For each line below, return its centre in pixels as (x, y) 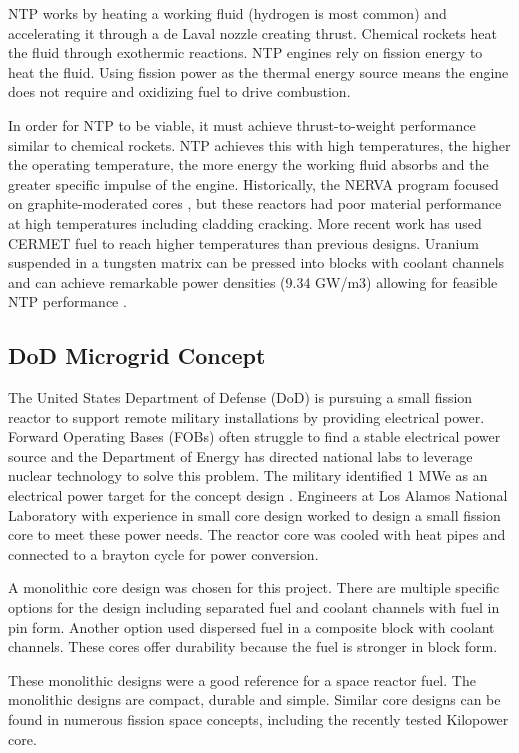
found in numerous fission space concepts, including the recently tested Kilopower (258, 719)
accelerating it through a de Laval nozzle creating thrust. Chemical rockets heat (252, 32)
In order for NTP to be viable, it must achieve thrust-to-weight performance (242, 124)
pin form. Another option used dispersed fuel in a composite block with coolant (251, 626)
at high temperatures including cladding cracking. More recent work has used (245, 222)
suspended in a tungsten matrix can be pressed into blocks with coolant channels (256, 262)
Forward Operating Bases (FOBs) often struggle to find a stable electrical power (254, 436)
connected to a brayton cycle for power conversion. (163, 553)
